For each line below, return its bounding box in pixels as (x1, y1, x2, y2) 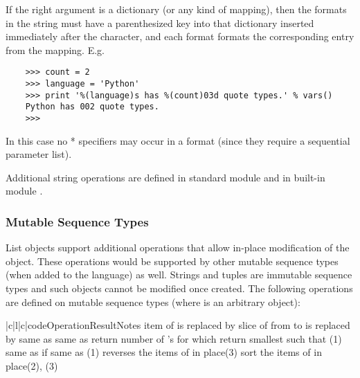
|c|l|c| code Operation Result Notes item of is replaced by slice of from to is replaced (6, 318, 350, 332)
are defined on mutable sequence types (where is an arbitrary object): (6, 294, 300, 309)
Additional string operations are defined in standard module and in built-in (6, 170, 325, 184)
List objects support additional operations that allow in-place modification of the (6, 240, 350, 255)
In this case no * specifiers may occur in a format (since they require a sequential (6, 133, 350, 147)
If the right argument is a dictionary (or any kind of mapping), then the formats (6, 2, 347, 16)
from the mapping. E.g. (6, 42, 105, 57)
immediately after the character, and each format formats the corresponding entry (6, 29, 354, 44)
